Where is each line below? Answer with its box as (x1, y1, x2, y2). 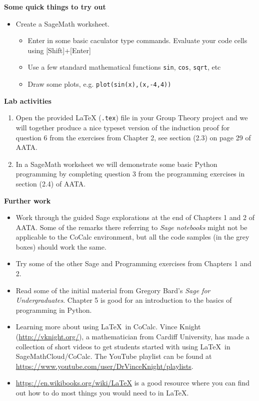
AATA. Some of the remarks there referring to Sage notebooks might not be (15, 222, 247, 232)
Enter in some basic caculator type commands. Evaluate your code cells (27, 35, 247, 46)
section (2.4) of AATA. (15, 178, 86, 188)
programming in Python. (15, 304, 92, 315)
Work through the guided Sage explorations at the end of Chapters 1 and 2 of (15, 212, 254, 223)
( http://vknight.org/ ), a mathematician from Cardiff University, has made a (15, 331, 249, 342)
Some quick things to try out (4, 2, 106, 12)
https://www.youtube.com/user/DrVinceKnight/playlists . (15, 360, 193, 371)
